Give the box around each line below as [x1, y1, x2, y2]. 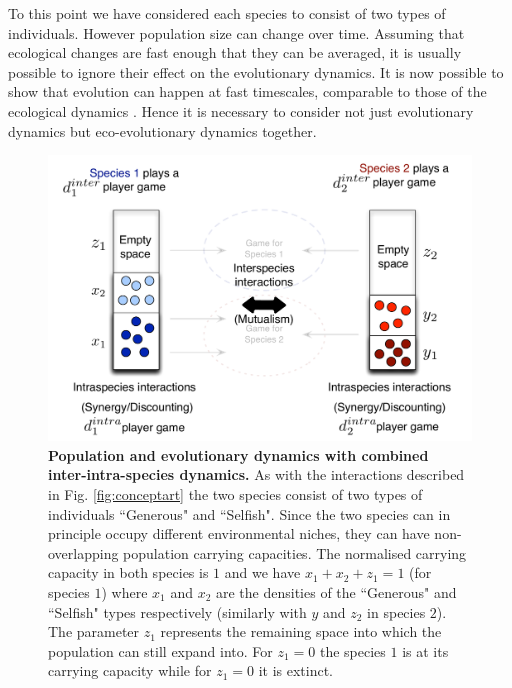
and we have [224, 562, 301, 583]
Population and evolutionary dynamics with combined [48, 444, 429, 465]
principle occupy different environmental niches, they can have [48, 523, 430, 544]
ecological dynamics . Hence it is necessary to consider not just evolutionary [8, 100, 474, 121]
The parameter [48, 621, 140, 642]
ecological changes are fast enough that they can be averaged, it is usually [8, 42, 462, 63]
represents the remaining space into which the [160, 621, 442, 642]
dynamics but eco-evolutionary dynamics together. [8, 120, 317, 141]
